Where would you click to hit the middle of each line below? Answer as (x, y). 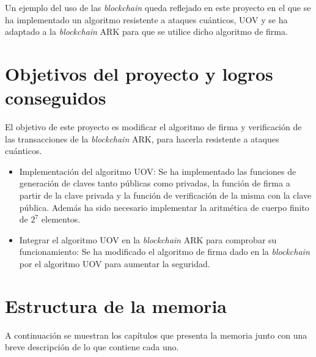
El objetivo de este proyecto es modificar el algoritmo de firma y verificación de (153, 127)
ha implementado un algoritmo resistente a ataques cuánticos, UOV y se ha (146, 19)
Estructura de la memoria (116, 305)
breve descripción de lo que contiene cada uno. (92, 347)
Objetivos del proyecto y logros (139, 73)
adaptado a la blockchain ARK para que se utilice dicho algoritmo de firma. (146, 31)
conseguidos (56, 98)
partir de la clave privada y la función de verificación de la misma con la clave (165, 195)
